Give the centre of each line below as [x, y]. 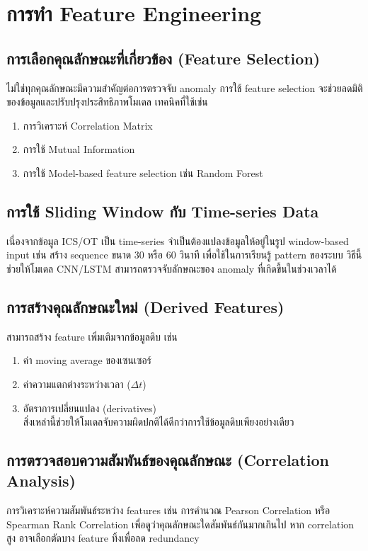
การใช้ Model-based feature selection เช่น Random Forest [143, 172]
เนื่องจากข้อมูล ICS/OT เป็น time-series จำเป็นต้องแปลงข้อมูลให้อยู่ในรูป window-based [178, 240]
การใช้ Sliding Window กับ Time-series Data [163, 211]
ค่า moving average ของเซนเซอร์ [87, 360]
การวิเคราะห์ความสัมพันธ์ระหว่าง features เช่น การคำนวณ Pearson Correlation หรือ [168, 510]
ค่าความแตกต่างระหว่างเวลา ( [77, 384]
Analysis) [41, 481]
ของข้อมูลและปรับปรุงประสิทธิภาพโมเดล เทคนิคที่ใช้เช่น [107, 102]
